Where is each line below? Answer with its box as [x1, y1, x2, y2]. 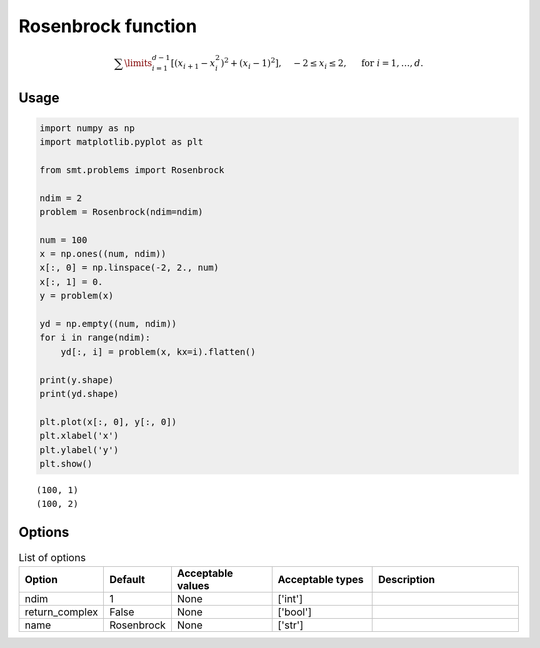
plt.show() [39, 458, 93, 469]
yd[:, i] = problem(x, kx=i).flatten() [60, 346, 257, 357]
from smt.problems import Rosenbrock [39, 164, 225, 175]
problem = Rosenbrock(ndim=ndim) [39, 206, 204, 217]
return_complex [24, 605, 99, 619]
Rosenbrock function [18, 15, 197, 37]
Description [378, 572, 435, 586]
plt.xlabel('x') [39, 430, 120, 442]
